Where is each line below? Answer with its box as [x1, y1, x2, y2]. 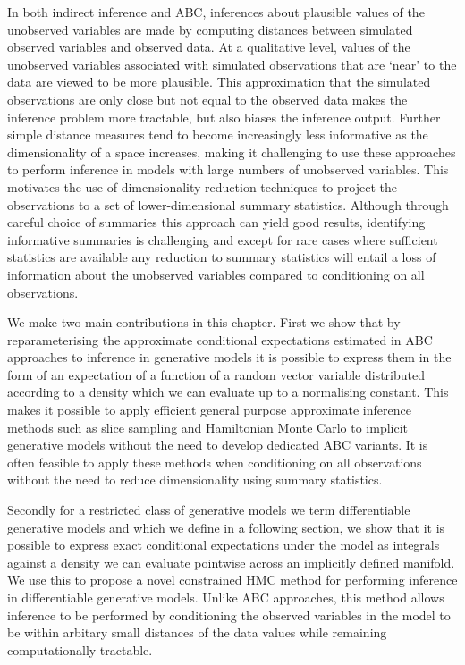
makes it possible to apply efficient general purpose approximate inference [7, 400, 411, 419]
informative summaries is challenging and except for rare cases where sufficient [7, 230, 438, 248]
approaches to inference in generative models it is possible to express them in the [7, 348, 452, 366]
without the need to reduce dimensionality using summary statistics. [7, 470, 383, 489]
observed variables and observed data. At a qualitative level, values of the [7, 38, 410, 56]
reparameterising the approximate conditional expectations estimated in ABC [7, 330, 433, 349]
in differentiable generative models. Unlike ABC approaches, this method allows [7, 588, 444, 606]
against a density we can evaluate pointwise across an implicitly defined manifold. [7, 552, 455, 571]
